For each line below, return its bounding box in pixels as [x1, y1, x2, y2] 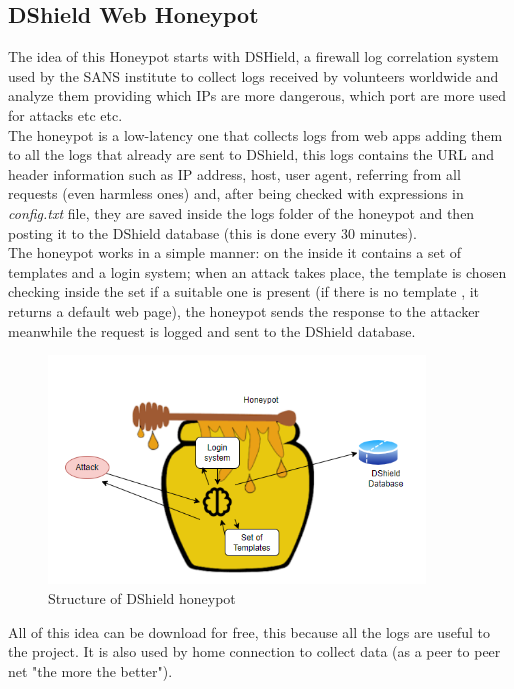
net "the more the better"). [8, 660, 173, 681]
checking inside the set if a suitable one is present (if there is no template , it [8, 281, 480, 302]
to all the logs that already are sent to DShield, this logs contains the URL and [8, 144, 494, 165]
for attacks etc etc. [8, 104, 123, 125]
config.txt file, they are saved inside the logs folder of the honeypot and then [8, 202, 475, 223]
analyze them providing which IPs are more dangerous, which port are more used [8, 85, 507, 106]
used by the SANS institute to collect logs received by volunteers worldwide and [8, 65, 499, 86]
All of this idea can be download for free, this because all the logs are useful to [8, 621, 490, 642]
